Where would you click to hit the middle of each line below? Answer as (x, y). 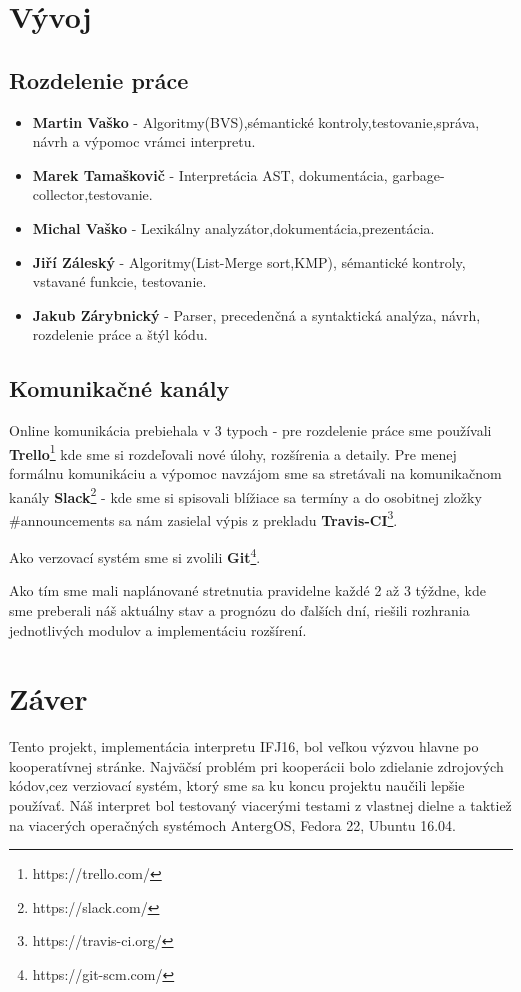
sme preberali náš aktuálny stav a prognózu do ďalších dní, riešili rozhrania (239, 609)
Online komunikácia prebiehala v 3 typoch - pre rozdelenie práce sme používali (250, 430)
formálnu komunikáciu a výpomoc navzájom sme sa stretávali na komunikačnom (255, 472)
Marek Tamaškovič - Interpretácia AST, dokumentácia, (210, 174)
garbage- (418, 174)
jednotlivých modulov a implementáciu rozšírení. (158, 629)
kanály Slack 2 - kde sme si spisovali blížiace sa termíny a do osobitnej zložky (245, 495)
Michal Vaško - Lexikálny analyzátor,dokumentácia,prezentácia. (233, 227)
